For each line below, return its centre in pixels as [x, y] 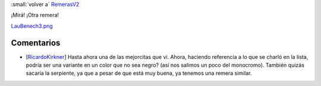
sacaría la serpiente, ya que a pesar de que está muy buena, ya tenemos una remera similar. [139, 73]
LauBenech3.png [32, 26]
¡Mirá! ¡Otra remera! [35, 15]
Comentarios [36, 43]
